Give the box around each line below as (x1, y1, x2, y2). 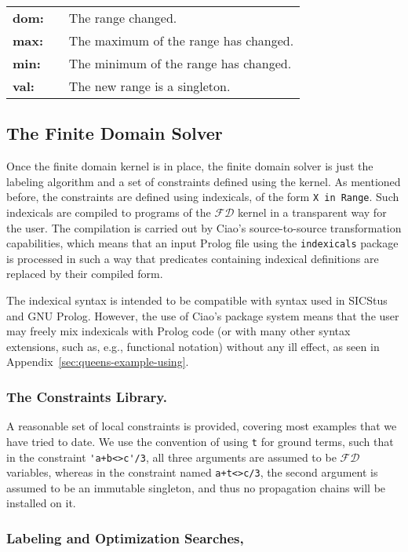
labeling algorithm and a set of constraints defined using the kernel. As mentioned (6, 173, 401, 189)
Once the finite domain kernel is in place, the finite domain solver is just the (6, 158, 373, 174)
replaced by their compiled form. (6, 265, 163, 282)
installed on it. (6, 495, 76, 511)
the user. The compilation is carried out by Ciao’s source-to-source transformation (6, 219, 402, 236)
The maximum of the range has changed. (68, 31, 294, 49)
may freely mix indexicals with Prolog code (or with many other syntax (6, 323, 351, 339)
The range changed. (68, 9, 177, 27)
